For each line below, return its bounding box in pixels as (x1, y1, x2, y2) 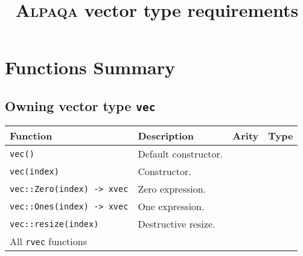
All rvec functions (10, 234, 87, 249)
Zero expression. (138, 182, 206, 196)
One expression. (138, 199, 205, 214)
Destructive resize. (138, 217, 215, 231)
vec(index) (10, 166, 59, 176)
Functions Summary (5, 55, 175, 80)
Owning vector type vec (5, 96, 156, 115)
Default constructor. (138, 147, 223, 161)
